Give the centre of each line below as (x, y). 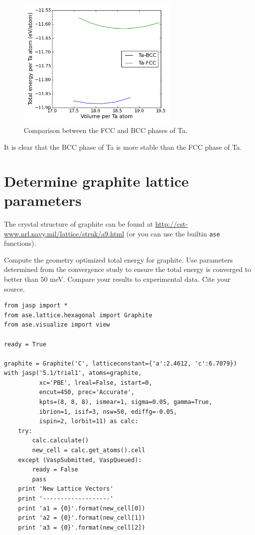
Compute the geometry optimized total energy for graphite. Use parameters (118, 259)
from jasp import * (36, 306)
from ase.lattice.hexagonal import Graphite (78, 315)
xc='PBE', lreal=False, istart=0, (96, 383)
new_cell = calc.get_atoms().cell (89, 451)
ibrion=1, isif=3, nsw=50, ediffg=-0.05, (108, 412)
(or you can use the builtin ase (173, 233)
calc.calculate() (60, 441)
